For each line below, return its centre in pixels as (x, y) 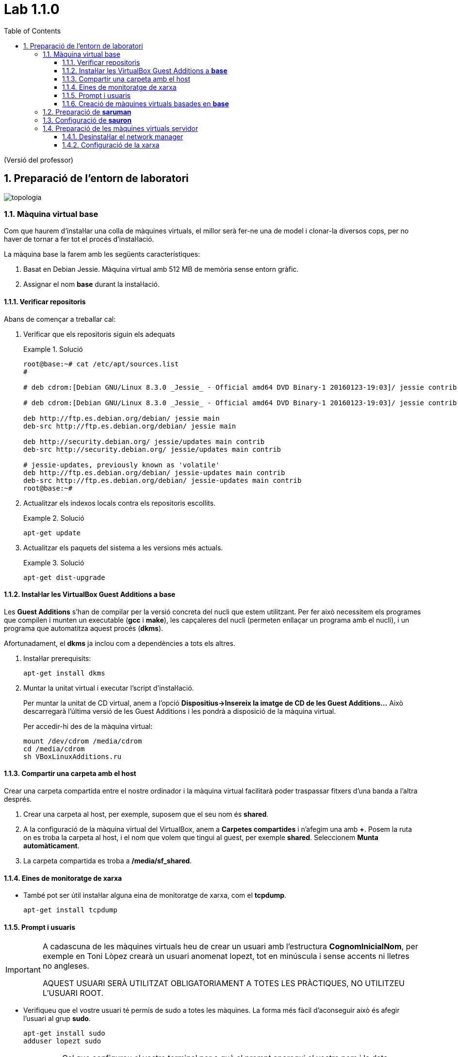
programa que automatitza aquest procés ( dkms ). (84, 628)
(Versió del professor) (39, 160)
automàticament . (51, 846)
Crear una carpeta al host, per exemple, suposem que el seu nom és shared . (146, 814)
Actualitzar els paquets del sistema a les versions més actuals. (123, 547)
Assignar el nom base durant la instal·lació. (91, 284)
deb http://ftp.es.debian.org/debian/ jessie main (122, 418)
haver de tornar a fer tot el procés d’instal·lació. (79, 239)
